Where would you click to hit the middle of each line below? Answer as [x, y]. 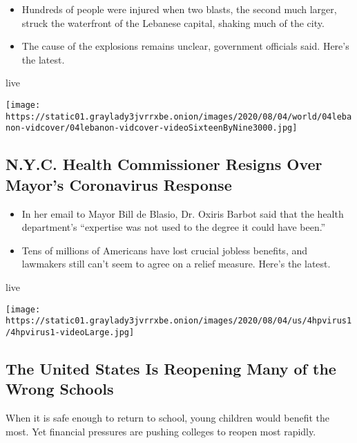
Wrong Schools [60, 389]
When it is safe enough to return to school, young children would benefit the [167, 418]
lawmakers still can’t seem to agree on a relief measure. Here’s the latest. [176, 264]
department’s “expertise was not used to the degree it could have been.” [174, 227]
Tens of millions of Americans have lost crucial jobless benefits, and [165, 250]
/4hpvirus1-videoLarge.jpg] [70, 332]
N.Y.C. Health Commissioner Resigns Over [164, 164]
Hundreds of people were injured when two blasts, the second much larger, [179, 9]
